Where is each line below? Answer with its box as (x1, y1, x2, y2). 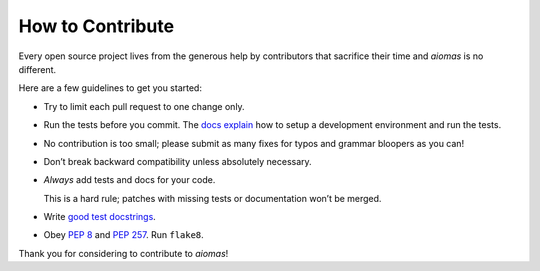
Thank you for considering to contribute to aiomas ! (18, 247, 229, 259)
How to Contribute (18, 15, 175, 37)
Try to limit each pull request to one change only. (43, 100, 245, 112)
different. (18, 63, 57, 75)
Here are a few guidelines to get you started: (18, 82, 202, 94)
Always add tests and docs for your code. (43, 174, 216, 186)
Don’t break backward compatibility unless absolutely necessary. (43, 155, 312, 167)
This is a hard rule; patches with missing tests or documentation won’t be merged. (43, 192, 382, 204)
